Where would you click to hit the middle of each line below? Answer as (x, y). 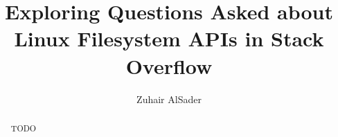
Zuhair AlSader (169, 99)
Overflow (169, 65)
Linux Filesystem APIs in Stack (169, 38)
